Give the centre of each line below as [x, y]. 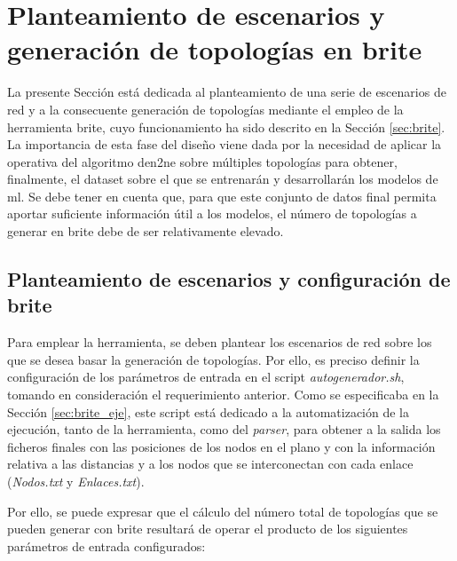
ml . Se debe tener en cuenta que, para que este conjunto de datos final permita [222, 196]
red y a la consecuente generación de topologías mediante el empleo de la [205, 109]
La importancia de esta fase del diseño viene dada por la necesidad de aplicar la [225, 144]
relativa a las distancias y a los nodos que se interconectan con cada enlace [210, 464]
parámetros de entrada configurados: [106, 545]
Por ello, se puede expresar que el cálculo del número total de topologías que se [223, 511]
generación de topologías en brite [215, 49]
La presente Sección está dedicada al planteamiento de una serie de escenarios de [227, 92]
